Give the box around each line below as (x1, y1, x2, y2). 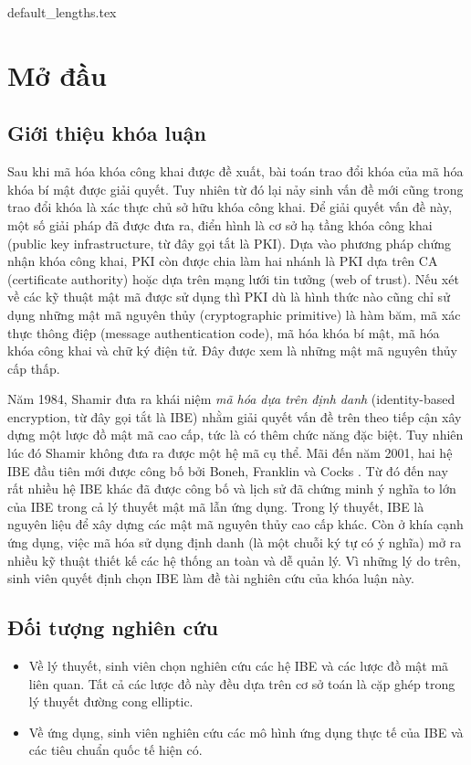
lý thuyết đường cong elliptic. (28, 692, 194, 711)
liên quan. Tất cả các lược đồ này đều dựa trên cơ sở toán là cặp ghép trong (28, 674, 455, 693)
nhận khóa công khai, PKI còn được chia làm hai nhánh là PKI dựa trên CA (7, 251, 438, 271)
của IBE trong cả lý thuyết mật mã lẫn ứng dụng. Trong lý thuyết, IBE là (7, 496, 424, 515)
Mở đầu (7, 56, 107, 93)
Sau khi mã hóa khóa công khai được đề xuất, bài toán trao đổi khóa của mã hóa (7, 162, 464, 181)
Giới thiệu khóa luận (7, 119, 206, 147)
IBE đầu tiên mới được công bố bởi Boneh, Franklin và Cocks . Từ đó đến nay (7, 461, 448, 480)
